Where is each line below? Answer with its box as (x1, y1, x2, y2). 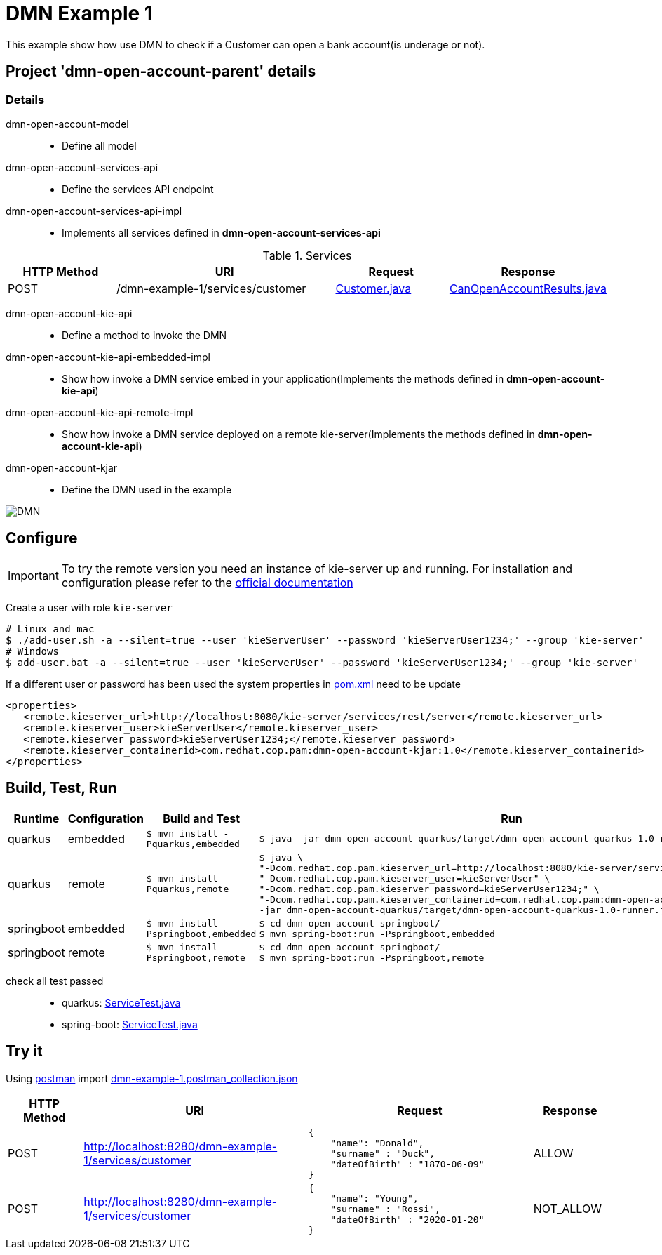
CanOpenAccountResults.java (449, 281, 607, 296)
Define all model (62, 139, 137, 152)
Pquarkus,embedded (146, 838, 240, 849)
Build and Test (163, 811, 241, 825)
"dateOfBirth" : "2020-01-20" (330, 1214, 485, 1225)
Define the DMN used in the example (62, 483, 232, 496)
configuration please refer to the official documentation (61, 575, 353, 590)
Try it (6, 1042, 43, 1061)
